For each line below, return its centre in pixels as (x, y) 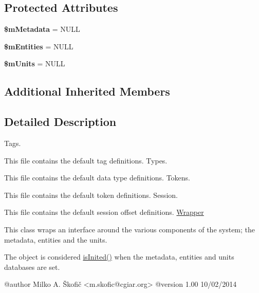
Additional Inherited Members (87, 91)
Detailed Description (60, 122)
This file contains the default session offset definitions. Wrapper (104, 212)
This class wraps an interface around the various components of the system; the (130, 229)
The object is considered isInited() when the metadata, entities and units (119, 257)
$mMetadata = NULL (42, 29)
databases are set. (32, 267)
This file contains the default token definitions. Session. (91, 195)
